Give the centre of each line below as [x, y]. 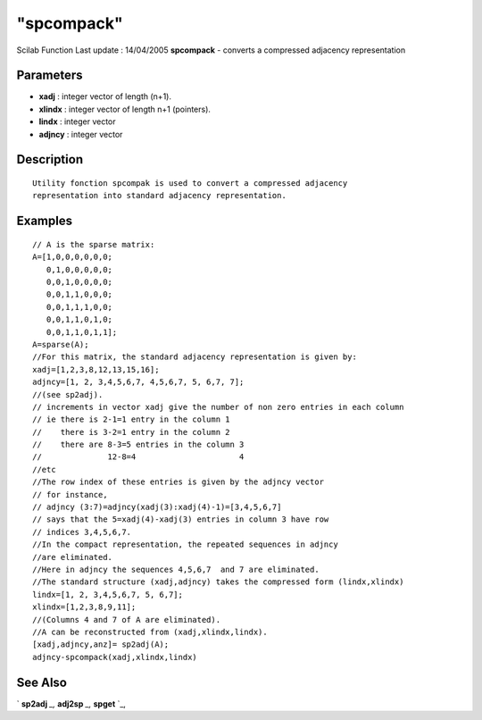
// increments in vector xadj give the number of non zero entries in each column [218, 407]
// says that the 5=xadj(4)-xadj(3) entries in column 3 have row [181, 519]
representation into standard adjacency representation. [160, 196]
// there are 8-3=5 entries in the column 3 [138, 445]
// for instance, [70, 494]
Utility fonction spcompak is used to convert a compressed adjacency [190, 184]
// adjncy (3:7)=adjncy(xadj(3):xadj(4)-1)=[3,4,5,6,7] [157, 507]
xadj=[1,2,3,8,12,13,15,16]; [96, 369]
